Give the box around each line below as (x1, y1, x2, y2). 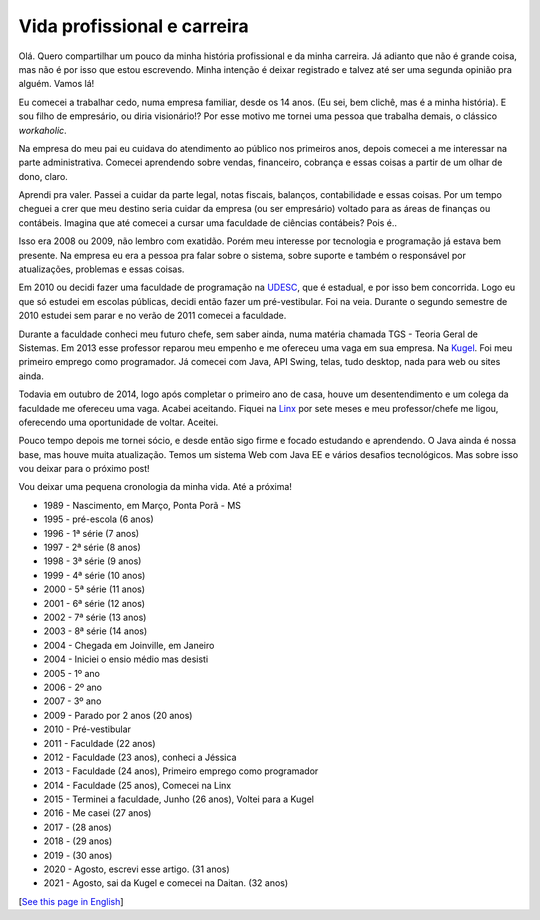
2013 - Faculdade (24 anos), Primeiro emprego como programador (43, 765, 319, 777)
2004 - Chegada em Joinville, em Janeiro (43, 639, 215, 651)
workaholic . (18, 124, 67, 136)
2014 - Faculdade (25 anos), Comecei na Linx (43, 779, 232, 791)
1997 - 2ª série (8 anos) (43, 541, 142, 554)
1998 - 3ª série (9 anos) (43, 555, 142, 567)
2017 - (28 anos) (43, 821, 112, 833)
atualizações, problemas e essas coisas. (18, 263, 185, 275)
